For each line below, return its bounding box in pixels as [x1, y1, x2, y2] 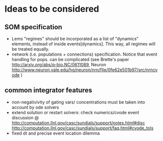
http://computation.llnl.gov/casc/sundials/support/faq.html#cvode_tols [11, 125, 154, 131]
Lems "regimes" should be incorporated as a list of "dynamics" [11, 36, 139, 41]
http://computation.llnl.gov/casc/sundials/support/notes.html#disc [11, 120, 145, 125]
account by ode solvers [11, 104, 59, 110]
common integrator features [4, 86, 92, 95]
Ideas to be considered [4, 3, 100, 15]
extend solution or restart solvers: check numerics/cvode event [11, 109, 140, 115]
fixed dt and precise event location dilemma [11, 130, 100, 136]
